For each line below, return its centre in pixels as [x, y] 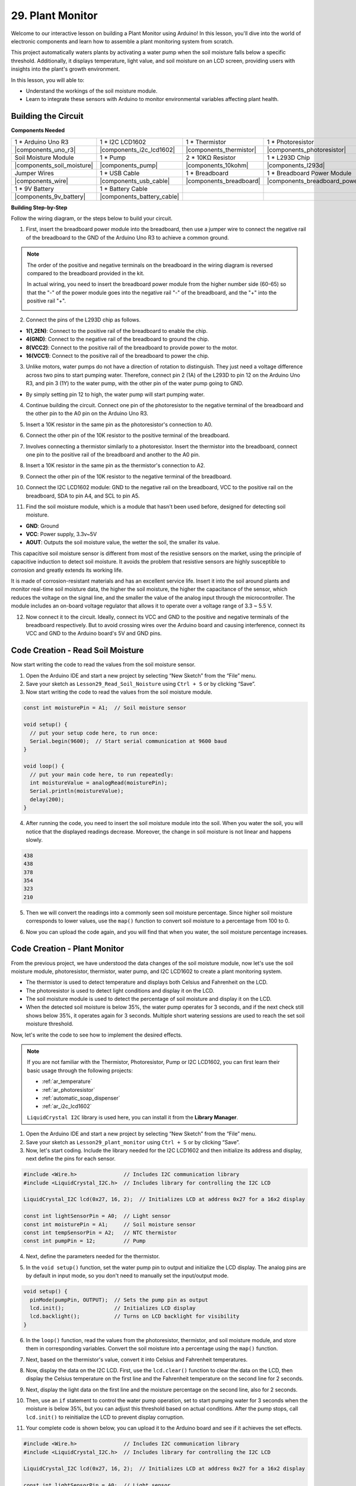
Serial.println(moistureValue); [77, 791]
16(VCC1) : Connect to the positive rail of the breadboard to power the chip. [117, 356]
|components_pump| [129, 165]
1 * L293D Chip [289, 158]
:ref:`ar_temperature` [67, 1081]
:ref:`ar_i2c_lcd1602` [67, 1106]
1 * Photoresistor [291, 141]
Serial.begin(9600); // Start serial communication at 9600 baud [128, 741]
